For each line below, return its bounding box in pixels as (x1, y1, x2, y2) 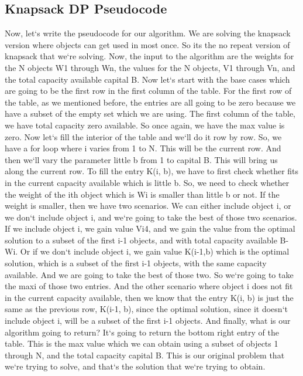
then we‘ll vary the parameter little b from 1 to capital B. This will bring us (5, 153, 278, 165)
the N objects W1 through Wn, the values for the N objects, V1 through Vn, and (5, 61, 295, 73)
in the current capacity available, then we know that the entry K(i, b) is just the (5, 291, 294, 303)
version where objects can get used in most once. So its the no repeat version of (5, 38, 290, 50)
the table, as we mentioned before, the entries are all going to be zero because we (5, 96, 296, 108)
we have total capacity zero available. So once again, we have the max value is (5, 118, 285, 131)
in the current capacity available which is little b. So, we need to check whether (5, 176, 290, 188)
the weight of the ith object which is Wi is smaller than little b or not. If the (5, 188, 280, 200)
